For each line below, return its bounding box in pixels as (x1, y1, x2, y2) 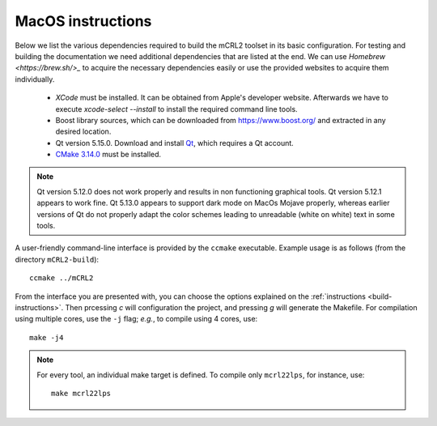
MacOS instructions (15, 12, 152, 30)
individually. (15, 74, 55, 84)
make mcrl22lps (51, 389, 112, 398)
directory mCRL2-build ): (15, 254, 100, 264)
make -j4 (29, 333, 64, 342)
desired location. (55, 126, 112, 137)
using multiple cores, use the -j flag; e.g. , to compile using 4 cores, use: (15, 314, 258, 324)
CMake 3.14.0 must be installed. (55, 150, 162, 160)
